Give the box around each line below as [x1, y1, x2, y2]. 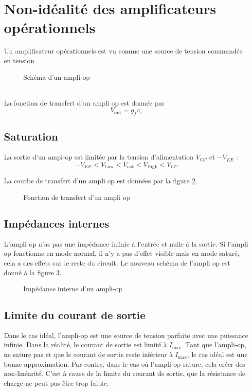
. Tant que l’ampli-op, [181, 339, 247, 350]
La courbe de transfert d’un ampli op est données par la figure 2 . [4, 176, 198, 186]
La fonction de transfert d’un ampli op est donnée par [4, 97, 165, 107]
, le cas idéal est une [187, 349, 248, 359]
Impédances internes [4, 215, 109, 231]
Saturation [4, 129, 58, 144]
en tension [4, 55, 35, 65]
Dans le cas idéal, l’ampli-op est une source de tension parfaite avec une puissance [4, 330, 249, 340]
